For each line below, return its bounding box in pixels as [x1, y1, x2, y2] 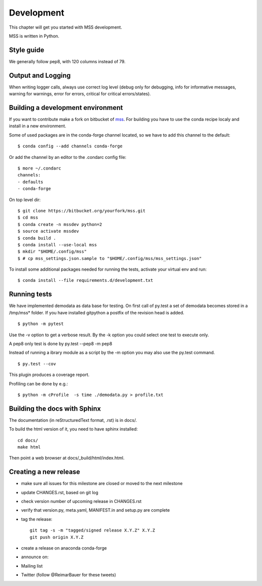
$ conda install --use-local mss [17, 242, 97, 247]
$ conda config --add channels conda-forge [17, 143, 123, 149]
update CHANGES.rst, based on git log [21, 489, 98, 495]
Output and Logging [9, 71, 71, 80]
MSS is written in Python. [9, 33, 60, 39]
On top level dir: [9, 197, 41, 203]
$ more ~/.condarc [17, 166, 62, 171]
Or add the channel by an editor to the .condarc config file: [9, 154, 127, 160]
